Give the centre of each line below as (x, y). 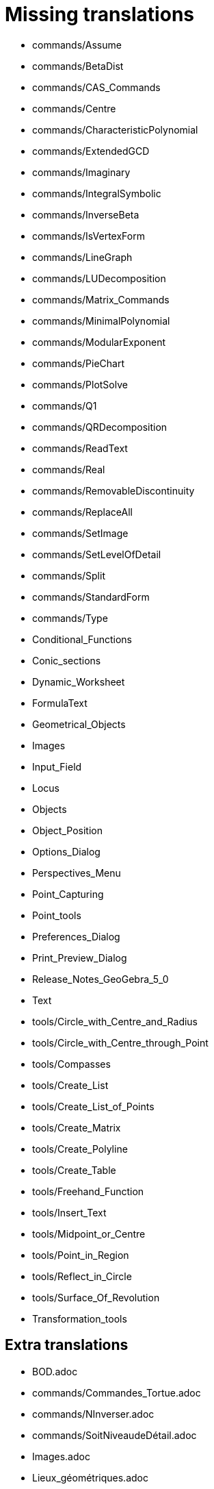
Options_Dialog (66, 851)
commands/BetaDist (78, 66)
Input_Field (57, 766)
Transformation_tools (80, 1318)
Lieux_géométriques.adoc (90, 1477)
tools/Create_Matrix (77, 1127)
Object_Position (67, 830)
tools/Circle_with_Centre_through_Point (120, 1042)
